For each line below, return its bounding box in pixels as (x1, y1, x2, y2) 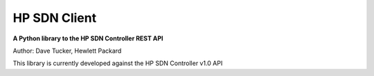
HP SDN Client (12, 10, 97, 25)
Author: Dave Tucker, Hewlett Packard (12, 47, 122, 55)
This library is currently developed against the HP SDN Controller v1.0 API (12, 59, 223, 68)
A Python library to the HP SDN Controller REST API (12, 34, 163, 42)
